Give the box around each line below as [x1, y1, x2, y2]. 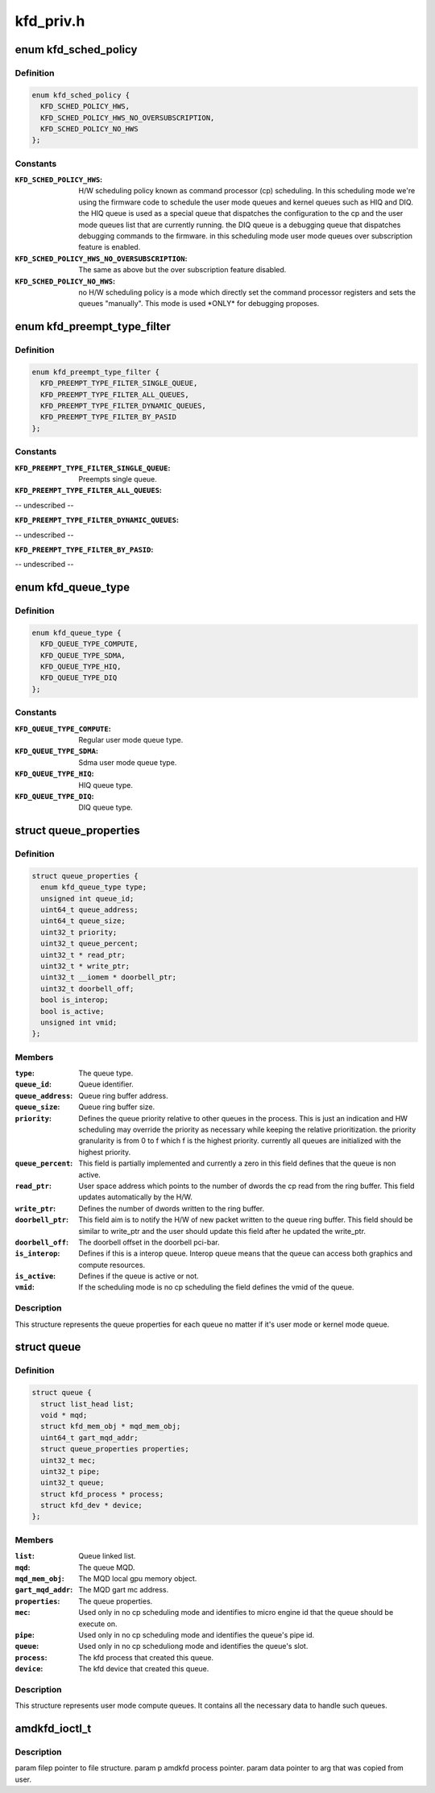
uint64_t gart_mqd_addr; [40, 1433, 139, 1442]
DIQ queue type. [78, 802, 133, 813]
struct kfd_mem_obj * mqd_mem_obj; [40, 1422, 181, 1431]
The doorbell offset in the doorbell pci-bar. [78, 1237, 220, 1247]
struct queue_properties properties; [40, 1444, 189, 1454]
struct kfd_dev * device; [40, 1501, 143, 1510]
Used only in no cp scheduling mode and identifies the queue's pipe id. [78, 1629, 315, 1639]
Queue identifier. [78, 1079, 135, 1089]
